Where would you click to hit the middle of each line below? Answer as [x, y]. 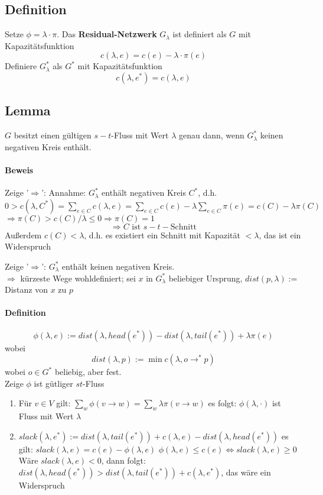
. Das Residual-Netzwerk [107, 34]
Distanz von [26, 289]
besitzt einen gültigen [53, 135]
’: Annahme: [64, 192]
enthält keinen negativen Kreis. [118, 266]
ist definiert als [200, 34]
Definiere [21, 66]
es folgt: [222, 403]
